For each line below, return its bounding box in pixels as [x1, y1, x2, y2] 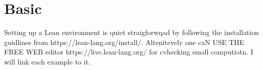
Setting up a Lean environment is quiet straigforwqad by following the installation [4, 27, 259, 37]
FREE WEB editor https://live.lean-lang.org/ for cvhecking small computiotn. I [4, 46, 253, 57]
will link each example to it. [4, 56, 91, 66]
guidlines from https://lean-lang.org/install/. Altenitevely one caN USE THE [4, 36, 244, 47]
